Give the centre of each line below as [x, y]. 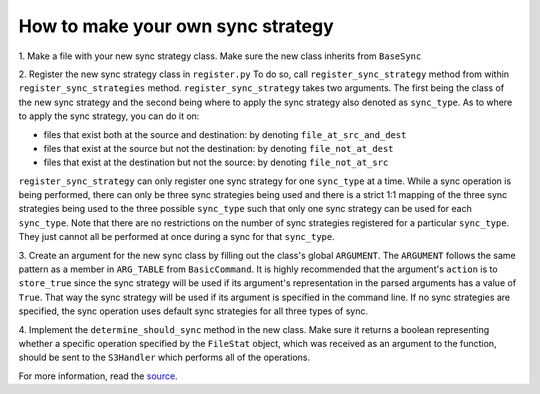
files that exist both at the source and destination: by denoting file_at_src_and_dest [225, 134]
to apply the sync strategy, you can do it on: [109, 116]
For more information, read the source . [98, 376]
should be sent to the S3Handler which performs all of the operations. [164, 357]
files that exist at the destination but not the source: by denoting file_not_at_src [216, 162]
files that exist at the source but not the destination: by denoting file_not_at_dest [218, 148]
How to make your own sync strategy [176, 26]
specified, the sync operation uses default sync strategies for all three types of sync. [193, 311]
